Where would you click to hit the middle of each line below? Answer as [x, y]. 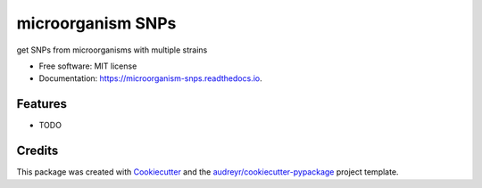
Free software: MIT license [88, 66]
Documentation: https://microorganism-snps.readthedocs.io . [150, 78]
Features [42, 104]
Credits [37, 151]
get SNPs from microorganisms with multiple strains [112, 50]
